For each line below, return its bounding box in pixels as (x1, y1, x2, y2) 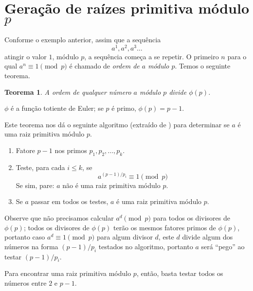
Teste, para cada (16, 162, 65, 172)
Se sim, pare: (16, 180, 54, 190)
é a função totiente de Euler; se (11, 103, 104, 113)
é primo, (111, 103, 136, 113)
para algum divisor (96, 232, 153, 242)
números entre (4, 277, 47, 288)
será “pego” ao (201, 241, 245, 251)
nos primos (54, 145, 87, 155)
